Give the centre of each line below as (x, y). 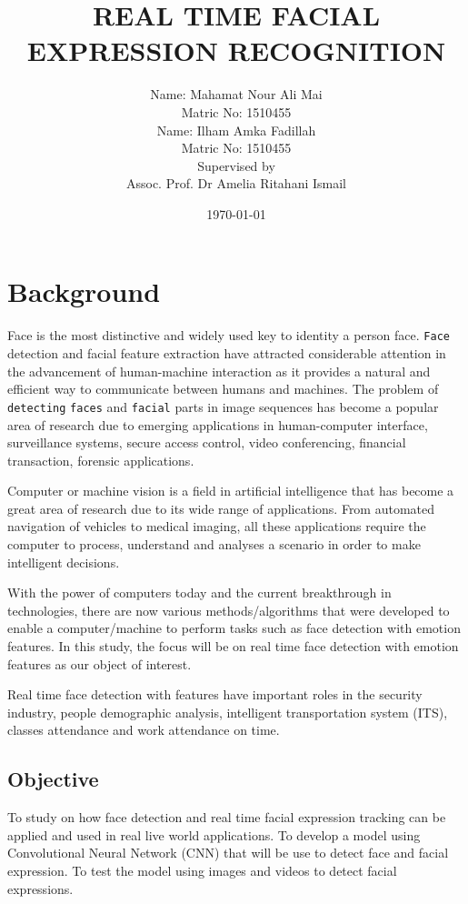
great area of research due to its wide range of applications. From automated (221, 508)
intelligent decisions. (64, 562)
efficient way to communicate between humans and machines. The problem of (223, 389)
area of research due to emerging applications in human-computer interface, (218, 424)
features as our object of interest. (100, 663)
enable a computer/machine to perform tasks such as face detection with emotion (234, 628)
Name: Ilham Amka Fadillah (236, 130)
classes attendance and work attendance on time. (144, 730)
